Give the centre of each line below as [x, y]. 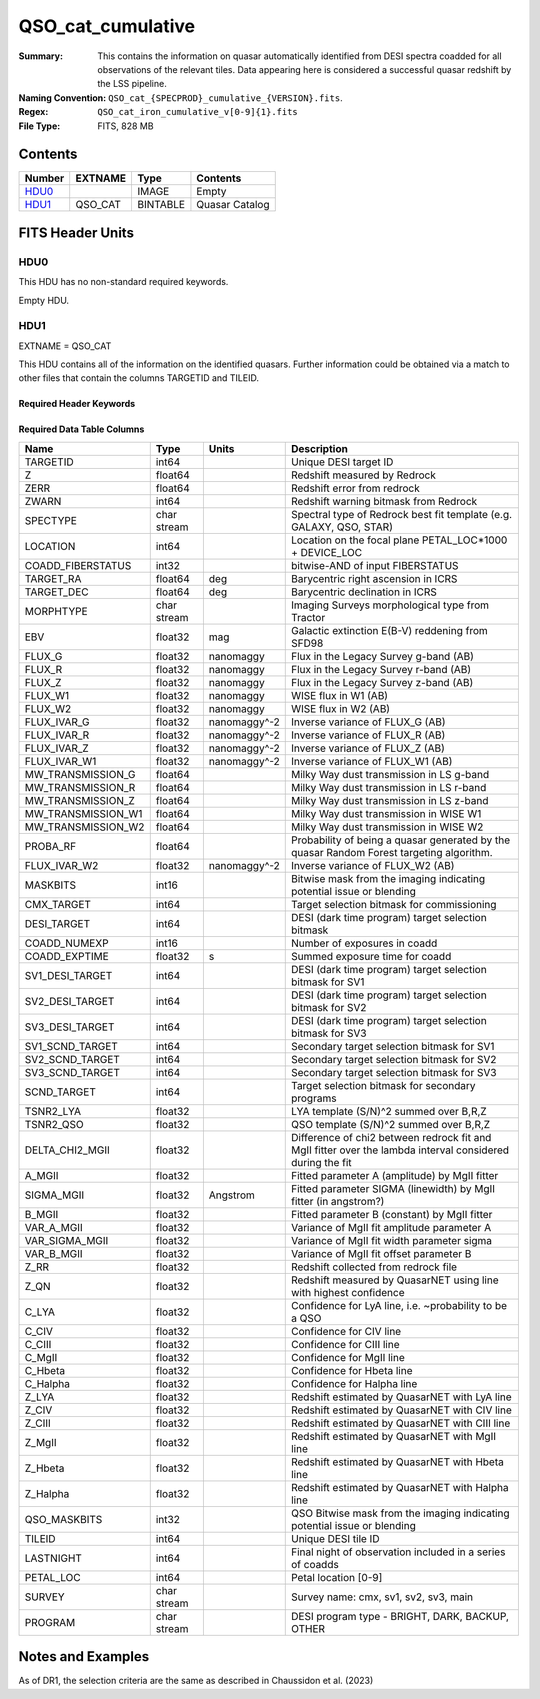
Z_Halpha [47, 1493]
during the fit [321, 1162]
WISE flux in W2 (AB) [340, 708]
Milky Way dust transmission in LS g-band [390, 774]
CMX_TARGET [58, 904]
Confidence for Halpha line [354, 1383]
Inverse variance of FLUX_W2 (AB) [372, 865]
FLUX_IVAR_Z [56, 748]
